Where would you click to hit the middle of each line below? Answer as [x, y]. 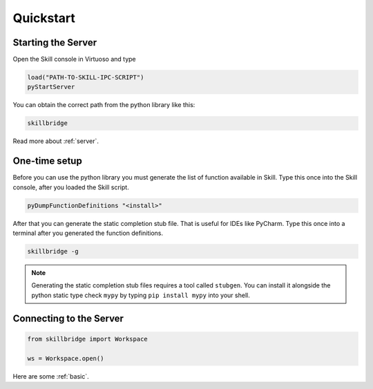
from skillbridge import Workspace [87, 339]
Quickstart [44, 18]
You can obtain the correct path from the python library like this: [104, 105]
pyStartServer [51, 87]
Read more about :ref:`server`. [56, 141]
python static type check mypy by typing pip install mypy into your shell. [141, 295]
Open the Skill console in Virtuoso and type [74, 59]
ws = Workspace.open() [66, 358]
